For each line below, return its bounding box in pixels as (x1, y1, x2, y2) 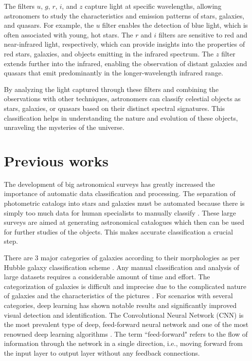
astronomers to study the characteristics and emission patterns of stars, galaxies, (4, 10, 245, 20)
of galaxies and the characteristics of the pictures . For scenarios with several (4, 290, 233, 301)
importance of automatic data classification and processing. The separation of (4, 188, 235, 199)
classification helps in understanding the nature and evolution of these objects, (4, 112, 238, 123)
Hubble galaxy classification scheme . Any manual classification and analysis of (4, 262, 239, 272)
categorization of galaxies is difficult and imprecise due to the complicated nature (4, 281, 247, 291)
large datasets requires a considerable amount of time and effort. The (4, 271, 210, 282)
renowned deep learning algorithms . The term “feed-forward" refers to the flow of (4, 328, 248, 339)
